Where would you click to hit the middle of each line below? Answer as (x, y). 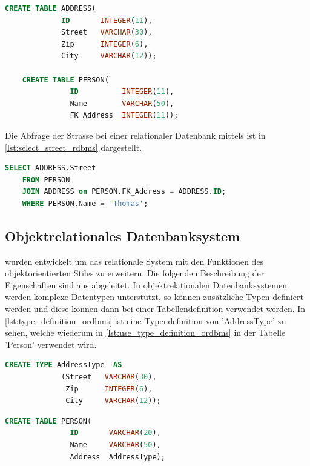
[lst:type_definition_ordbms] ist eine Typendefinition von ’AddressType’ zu (146, 320)
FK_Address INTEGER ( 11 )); (124, 115)
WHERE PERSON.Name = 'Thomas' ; (85, 203)
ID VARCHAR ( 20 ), (115, 433)
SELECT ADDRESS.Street (51, 168)
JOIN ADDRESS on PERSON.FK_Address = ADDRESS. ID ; (124, 192)
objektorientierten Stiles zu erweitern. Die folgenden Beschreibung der (135, 273)
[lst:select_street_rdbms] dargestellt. (74, 147)
